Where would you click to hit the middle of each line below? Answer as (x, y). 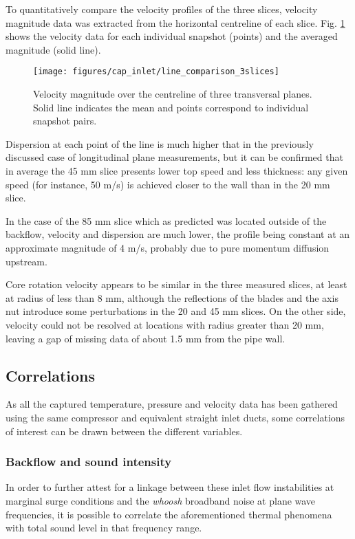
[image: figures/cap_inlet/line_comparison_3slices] (156, 72)
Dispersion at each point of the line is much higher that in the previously (160, 143)
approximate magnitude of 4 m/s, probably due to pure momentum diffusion (168, 247)
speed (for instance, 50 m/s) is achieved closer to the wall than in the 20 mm (168, 184)
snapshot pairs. (65, 121)
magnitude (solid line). (53, 49)
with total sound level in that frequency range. (104, 528)
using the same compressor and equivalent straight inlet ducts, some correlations (175, 417)
